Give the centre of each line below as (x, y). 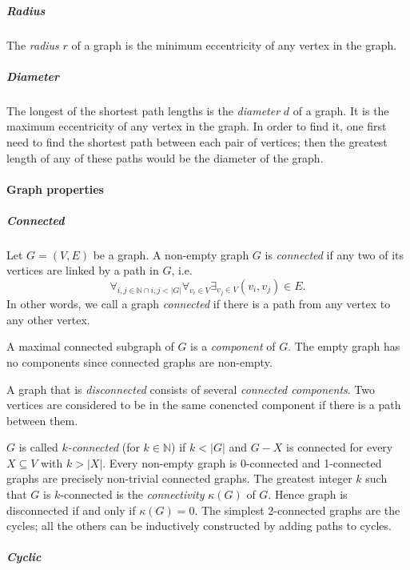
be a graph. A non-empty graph (171, 254)
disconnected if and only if (71, 510)
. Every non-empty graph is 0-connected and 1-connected (242, 462)
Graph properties (55, 189)
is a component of (233, 346)
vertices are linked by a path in (83, 270)
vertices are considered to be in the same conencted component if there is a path (204, 405)
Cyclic (24, 557)
